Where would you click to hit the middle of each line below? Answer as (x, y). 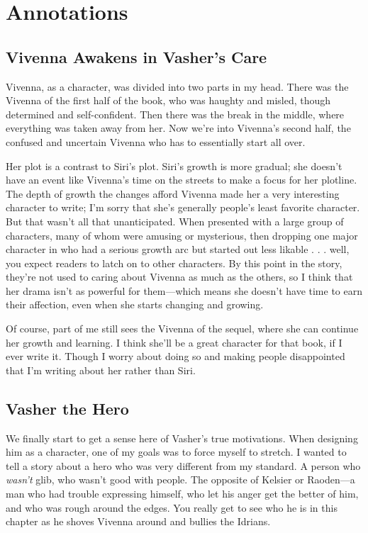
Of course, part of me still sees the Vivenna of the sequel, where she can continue (182, 329)
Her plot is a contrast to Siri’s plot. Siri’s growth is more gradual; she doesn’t (174, 165)
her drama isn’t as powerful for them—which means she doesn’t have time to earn (184, 290)
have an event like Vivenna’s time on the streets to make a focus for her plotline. (182, 180)
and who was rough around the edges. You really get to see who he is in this (172, 507)
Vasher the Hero (67, 408)
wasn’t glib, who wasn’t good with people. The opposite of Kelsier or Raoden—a (180, 479)
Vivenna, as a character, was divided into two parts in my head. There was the (177, 86)
